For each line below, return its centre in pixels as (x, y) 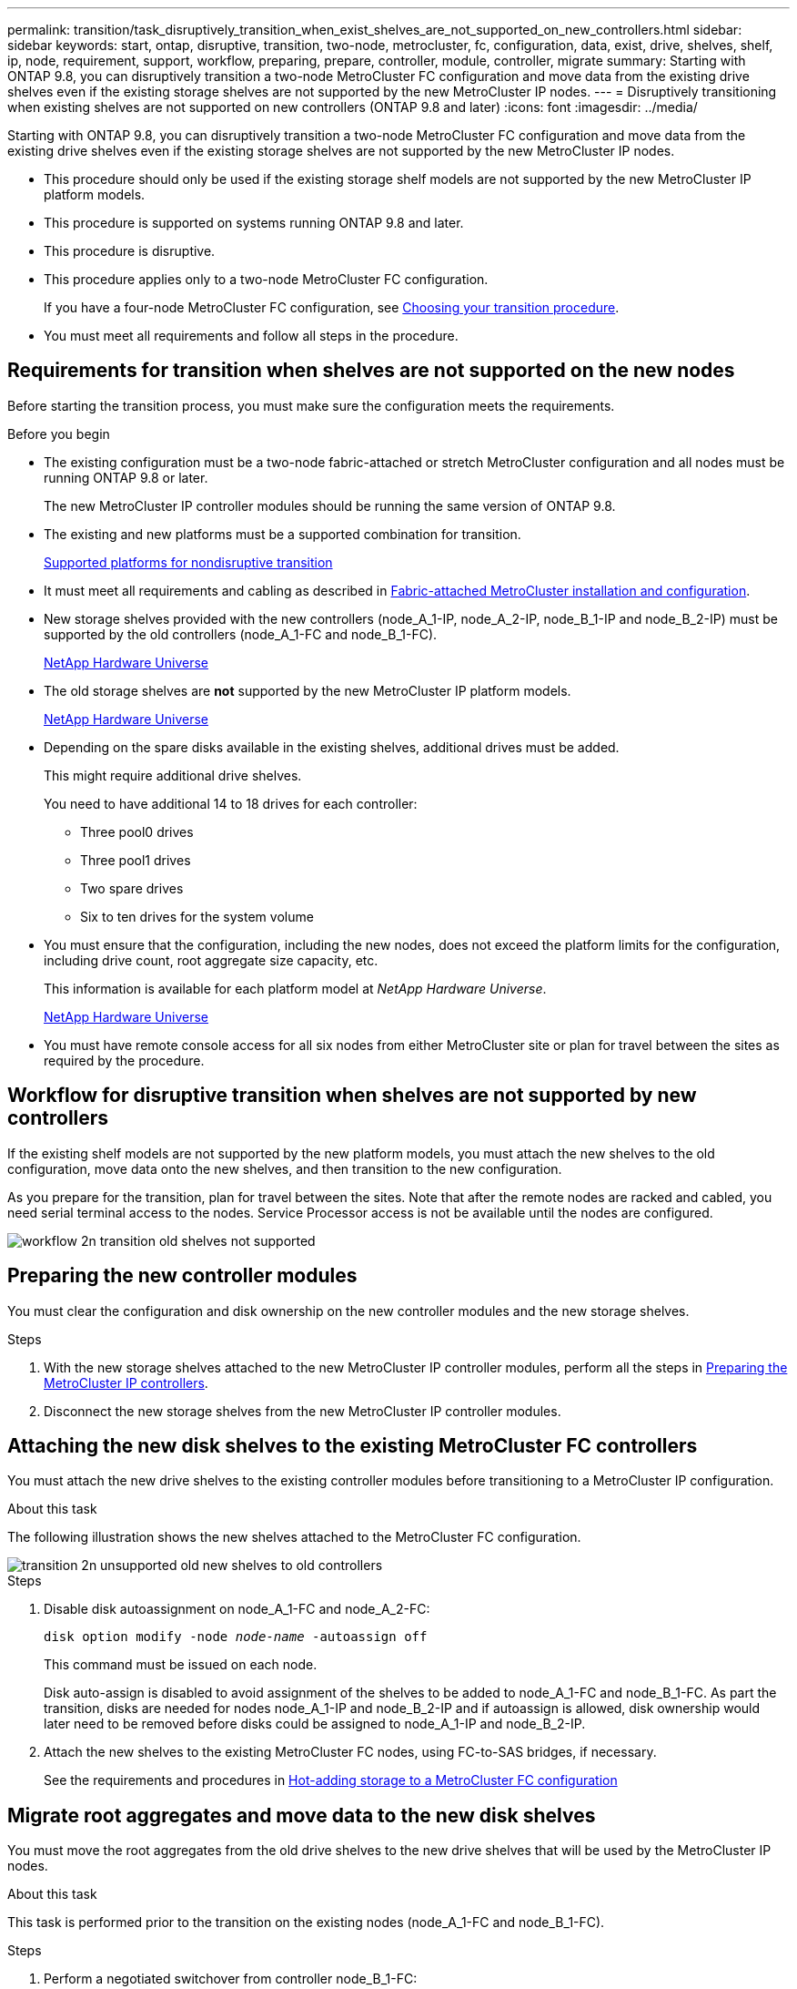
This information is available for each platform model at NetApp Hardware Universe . (295, 988)
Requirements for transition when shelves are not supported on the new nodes (371, 371)
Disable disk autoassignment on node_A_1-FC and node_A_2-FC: (237, 1609)
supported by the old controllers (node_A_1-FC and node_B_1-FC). (241, 634)
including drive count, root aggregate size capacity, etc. (211, 960)
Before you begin (59, 433)
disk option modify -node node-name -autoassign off (236, 1637)
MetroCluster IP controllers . (126, 1382)
